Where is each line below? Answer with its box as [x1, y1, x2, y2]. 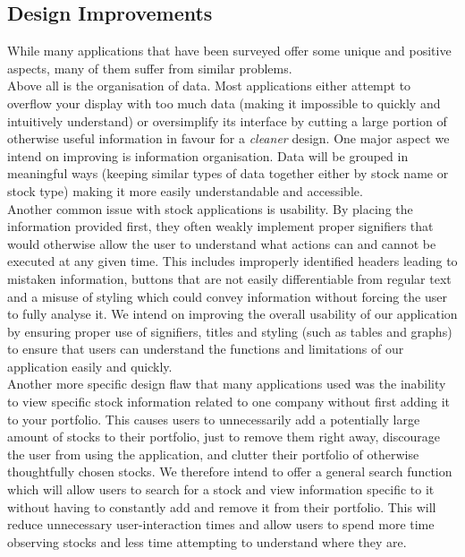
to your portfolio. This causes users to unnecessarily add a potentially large [7, 409, 420, 428]
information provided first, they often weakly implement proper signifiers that [7, 217, 434, 236]
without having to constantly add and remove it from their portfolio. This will [7, 497, 436, 516]
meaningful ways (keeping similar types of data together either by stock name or [7, 164, 449, 183]
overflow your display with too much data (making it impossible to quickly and [7, 93, 441, 112]
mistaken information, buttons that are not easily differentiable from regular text [7, 269, 452, 287]
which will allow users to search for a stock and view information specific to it [7, 480, 435, 499]
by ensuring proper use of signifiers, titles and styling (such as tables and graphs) [7, 321, 452, 340]
